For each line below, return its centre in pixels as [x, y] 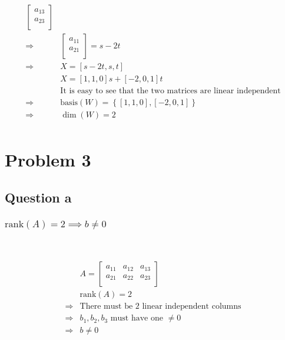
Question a [38, 197]
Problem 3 [48, 160]
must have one [137, 318]
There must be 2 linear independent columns [160, 307]
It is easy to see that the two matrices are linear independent [170, 91]
